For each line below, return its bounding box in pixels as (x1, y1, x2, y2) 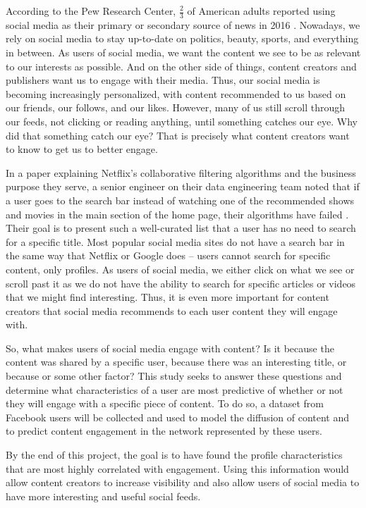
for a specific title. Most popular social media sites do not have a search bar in (6, 234, 345, 249)
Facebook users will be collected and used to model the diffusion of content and (6, 409, 350, 424)
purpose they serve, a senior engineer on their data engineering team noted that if (6, 179, 360, 194)
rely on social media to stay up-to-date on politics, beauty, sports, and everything (6, 31, 359, 46)
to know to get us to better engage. (6, 142, 158, 156)
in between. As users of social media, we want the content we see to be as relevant (6, 45, 361, 60)
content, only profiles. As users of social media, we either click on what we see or (6, 261, 355, 276)
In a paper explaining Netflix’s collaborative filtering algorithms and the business (6, 165, 356, 180)
